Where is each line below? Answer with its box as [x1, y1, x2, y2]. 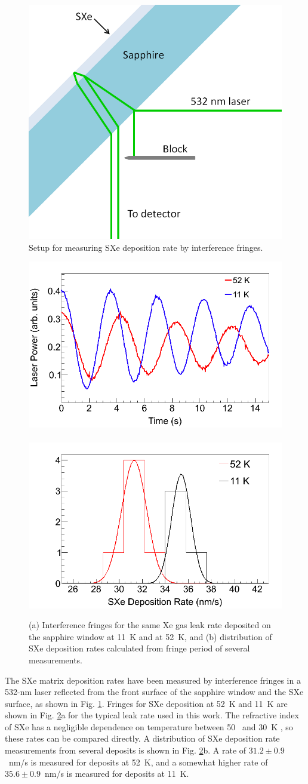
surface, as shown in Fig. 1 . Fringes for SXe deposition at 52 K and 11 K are [5, 697, 288, 709]
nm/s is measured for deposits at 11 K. [44, 767, 189, 780]
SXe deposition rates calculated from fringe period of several [29, 642, 250, 654]
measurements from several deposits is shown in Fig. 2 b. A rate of [5, 744, 247, 757]
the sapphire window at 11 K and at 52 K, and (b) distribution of [29, 630, 272, 642]
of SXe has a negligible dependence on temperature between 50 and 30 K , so [5, 720, 293, 733]
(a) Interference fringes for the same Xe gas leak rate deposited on [29, 619, 271, 631]
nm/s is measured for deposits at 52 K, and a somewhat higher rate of [8, 755, 268, 768]
